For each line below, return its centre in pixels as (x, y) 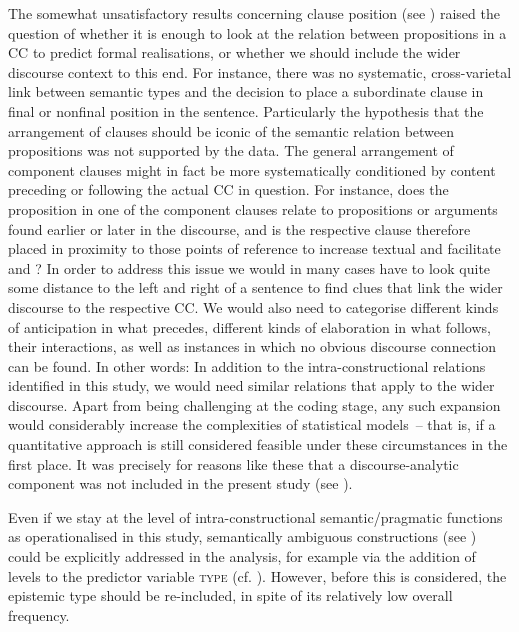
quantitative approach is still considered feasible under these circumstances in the (258, 444)
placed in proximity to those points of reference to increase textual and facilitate (254, 248)
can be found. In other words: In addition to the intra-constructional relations (247, 365)
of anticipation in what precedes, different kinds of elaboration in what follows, (249, 326)
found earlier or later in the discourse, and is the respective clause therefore (239, 228)
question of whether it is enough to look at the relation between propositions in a (257, 32)
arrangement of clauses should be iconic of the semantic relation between (231, 130)
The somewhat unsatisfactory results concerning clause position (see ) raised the (254, 13)
